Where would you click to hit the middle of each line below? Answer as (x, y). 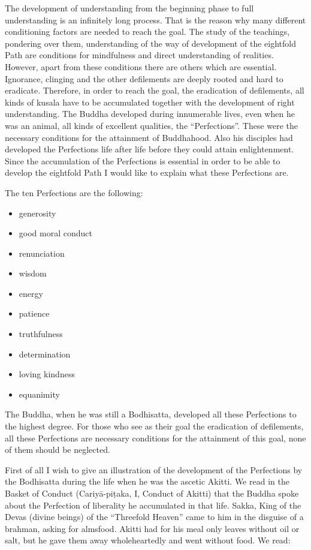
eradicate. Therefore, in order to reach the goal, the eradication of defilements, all (155, 90)
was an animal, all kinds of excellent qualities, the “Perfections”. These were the (152, 125)
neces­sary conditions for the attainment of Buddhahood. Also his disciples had (149, 137)
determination (45, 354)
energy (31, 293)
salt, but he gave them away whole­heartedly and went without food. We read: (148, 540)
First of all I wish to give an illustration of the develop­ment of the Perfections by (154, 469)
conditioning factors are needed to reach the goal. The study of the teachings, (147, 31)
